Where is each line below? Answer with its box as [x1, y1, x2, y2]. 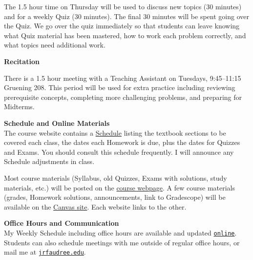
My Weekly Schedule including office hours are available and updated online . [4, 227, 237, 237]
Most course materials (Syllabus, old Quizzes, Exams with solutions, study [4, 172, 227, 183]
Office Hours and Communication [4, 218, 119, 228]
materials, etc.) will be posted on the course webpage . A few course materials [4, 182, 235, 192]
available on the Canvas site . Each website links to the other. [4, 201, 187, 212]
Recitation [4, 56, 40, 66]
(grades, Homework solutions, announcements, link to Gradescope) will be [4, 192, 226, 202]
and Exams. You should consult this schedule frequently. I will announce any [4, 146, 234, 157]
